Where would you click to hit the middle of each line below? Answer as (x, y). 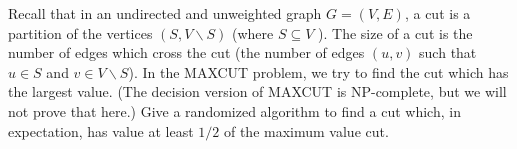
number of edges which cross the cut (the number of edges (186, 52)
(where (253, 32)
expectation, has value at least (101, 130)
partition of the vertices (80, 32)
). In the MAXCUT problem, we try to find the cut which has (318, 71)
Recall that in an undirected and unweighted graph (165, 13)
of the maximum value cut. (306, 130)
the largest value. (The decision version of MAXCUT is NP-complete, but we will (257, 91)
